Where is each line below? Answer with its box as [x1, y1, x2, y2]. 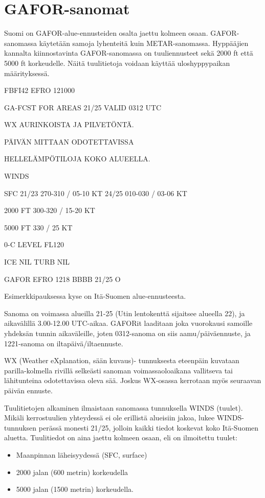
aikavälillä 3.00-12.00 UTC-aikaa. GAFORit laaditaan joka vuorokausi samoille [4, 318, 253, 328]
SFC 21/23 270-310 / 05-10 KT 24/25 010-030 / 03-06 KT [4, 187, 187, 198]
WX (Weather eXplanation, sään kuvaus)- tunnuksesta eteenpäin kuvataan [4, 355, 239, 366]
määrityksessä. [4, 67, 50, 78]
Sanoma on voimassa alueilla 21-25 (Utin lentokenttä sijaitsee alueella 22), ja [4, 307, 245, 318]
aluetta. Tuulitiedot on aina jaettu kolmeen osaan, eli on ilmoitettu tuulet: [4, 432, 237, 443]
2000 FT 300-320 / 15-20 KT [4, 205, 95, 216]
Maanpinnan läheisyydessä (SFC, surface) [16, 449, 147, 460]
